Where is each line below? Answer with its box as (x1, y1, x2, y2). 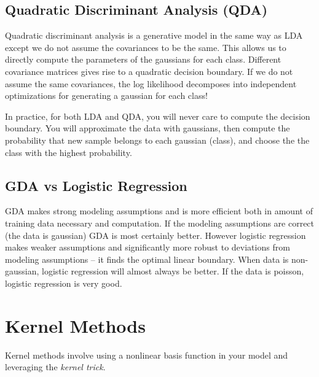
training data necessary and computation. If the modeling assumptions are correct (5, 216, 315, 229)
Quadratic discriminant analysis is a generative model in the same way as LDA (5, 29, 303, 42)
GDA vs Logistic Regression (5, 176, 187, 195)
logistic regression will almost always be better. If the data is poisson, (42, 265, 304, 278)
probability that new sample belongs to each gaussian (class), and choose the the (5, 133, 310, 146)
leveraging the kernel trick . (5, 360, 106, 373)
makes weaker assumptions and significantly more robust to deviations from (5, 241, 290, 254)
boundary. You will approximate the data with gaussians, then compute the (5, 122, 290, 134)
